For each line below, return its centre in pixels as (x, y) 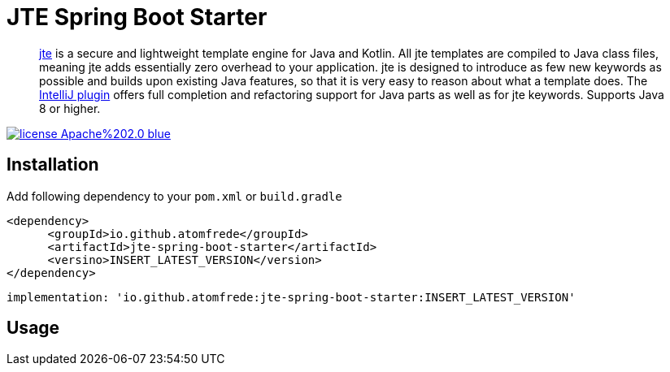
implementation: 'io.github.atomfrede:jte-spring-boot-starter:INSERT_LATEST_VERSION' (291, 297)
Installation (53, 165)
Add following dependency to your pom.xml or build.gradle (174, 196)
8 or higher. (70, 108)
